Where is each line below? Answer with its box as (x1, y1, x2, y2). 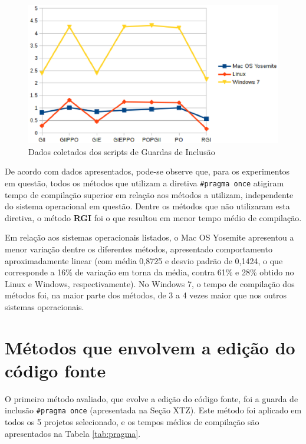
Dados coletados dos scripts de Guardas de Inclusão (28, 145, 215, 157)
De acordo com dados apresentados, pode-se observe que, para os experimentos (5, 165, 290, 177)
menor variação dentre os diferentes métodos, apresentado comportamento (5, 243, 272, 255)
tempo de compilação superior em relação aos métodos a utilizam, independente (5, 188, 294, 200)
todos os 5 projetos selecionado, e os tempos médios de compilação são (5, 416, 259, 428)
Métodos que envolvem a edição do (5, 335, 295, 359)
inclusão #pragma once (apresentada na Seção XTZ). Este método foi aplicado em (5, 404, 302, 416)
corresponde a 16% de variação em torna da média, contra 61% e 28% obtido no (5, 266, 294, 278)
